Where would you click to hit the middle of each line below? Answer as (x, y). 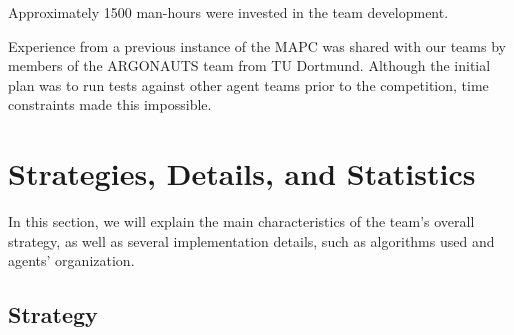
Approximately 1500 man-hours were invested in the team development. (228, 12)
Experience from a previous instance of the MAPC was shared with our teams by (257, 45)
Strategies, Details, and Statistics (242, 173)
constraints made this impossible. (110, 104)
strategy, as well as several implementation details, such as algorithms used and (251, 240)
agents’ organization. (71, 260)
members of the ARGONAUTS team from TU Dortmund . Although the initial (249, 65)
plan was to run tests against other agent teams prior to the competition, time (248, 84)
